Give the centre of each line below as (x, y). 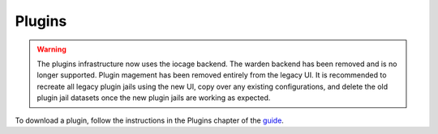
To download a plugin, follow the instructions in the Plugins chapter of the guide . (149, 120)
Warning (52, 49)
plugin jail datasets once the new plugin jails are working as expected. (154, 98)
